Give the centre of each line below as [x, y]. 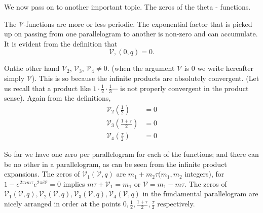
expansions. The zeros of [42, 174]
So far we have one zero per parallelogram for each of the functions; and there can [131, 154]
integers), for [204, 174]
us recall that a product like [47, 88]
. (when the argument [141, 68]
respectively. [176, 204]
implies [74, 183]
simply [14, 78]
